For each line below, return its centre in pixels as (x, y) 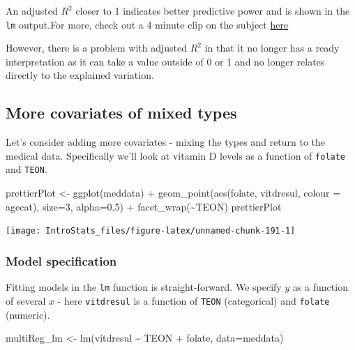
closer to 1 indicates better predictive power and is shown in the (213, 10)
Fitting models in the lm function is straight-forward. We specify (144, 287)
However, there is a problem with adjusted (97, 48)
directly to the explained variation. (80, 75)
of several (26, 300)
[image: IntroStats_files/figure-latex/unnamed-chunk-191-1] (151, 231)
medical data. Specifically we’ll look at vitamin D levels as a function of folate (176, 155)
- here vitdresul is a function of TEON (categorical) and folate (194, 300)
